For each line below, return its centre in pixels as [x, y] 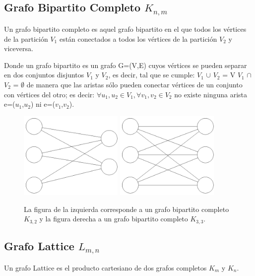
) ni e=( [43, 104]
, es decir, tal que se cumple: [152, 75]
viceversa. [19, 48]
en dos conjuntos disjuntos [44, 75]
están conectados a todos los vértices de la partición [138, 38]
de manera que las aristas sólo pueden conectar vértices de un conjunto [134, 84]
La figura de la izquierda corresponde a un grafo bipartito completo [127, 209]
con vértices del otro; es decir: [49, 94]
